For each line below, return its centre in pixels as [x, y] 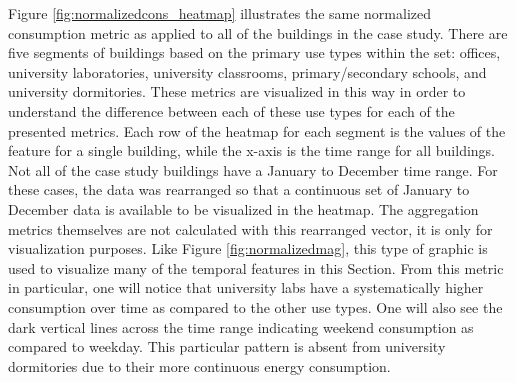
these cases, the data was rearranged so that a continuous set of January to [239, 189]
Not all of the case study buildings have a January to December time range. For [253, 169]
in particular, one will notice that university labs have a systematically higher [246, 287]
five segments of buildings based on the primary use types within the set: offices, [254, 52]
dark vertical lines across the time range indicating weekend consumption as [241, 326]
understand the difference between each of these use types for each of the [231, 110]
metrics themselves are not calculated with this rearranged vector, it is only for [250, 228]
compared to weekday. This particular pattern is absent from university [227, 346]
